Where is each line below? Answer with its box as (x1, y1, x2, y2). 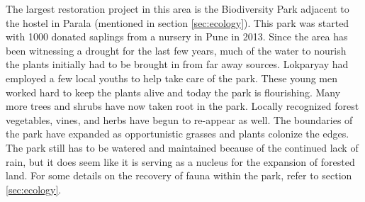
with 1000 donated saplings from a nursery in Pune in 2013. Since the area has (6, 29, 348, 44)
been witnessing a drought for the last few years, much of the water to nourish (6, 43, 347, 57)
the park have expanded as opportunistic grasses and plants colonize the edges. (6, 126, 349, 141)
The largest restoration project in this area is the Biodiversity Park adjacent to (6, 1, 349, 16)
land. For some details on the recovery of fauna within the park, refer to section (6, 168, 352, 183)
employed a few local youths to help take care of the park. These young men (6, 70, 338, 85)
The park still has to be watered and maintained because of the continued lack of (6, 140, 359, 155)
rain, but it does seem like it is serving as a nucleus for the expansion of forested (6, 154, 355, 169)
